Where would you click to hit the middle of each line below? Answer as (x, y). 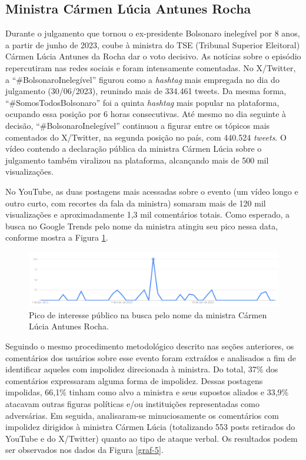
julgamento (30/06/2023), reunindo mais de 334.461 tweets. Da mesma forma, (146, 91)
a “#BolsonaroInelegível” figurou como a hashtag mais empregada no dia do (142, 79)
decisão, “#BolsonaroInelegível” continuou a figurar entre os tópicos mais (138, 125)
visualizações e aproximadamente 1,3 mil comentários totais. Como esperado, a (148, 214)
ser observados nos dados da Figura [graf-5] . (84, 450)
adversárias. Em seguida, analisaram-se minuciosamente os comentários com (142, 415)
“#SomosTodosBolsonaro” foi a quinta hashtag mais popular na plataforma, (142, 102)
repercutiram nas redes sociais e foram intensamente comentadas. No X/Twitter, (151, 67)
